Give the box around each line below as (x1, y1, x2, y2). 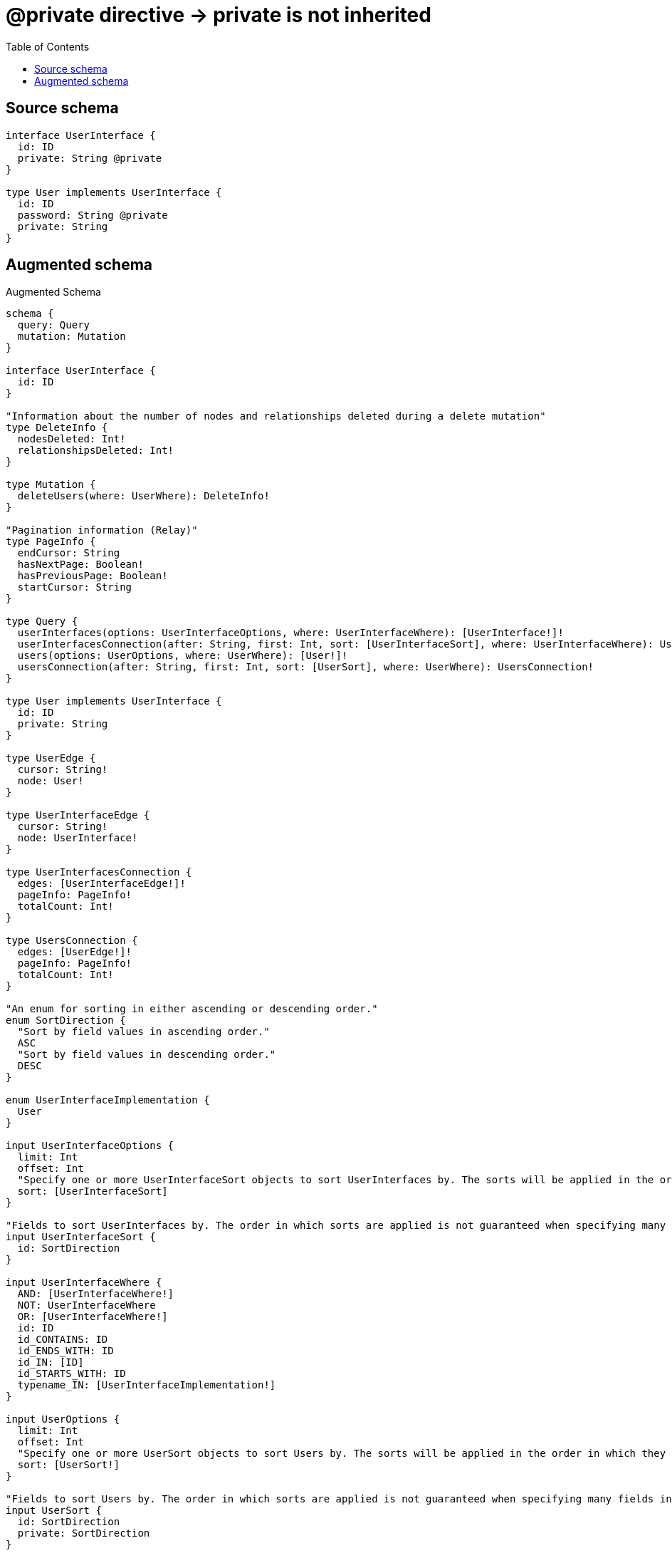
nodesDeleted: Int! (17, 433, 126, 445)
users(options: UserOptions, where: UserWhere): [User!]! (17, 650, 348, 662)
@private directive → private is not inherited (6, 3, 431, 27)
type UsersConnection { (6, 935, 138, 947)
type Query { (6, 616, 78, 628)
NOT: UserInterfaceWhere (17, 1299, 156, 1312)
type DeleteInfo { (6, 422, 108, 434)
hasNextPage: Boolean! (17, 559, 144, 571)
